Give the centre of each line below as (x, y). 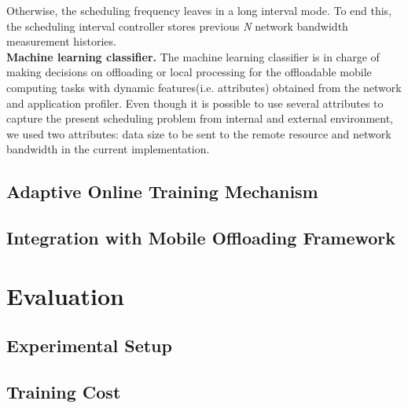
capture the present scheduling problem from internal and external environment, (200, 118)
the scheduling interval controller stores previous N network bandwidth (177, 26)
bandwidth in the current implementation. (108, 149)
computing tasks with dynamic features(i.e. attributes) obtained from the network (204, 87)
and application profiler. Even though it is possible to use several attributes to (195, 103)
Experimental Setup (89, 346)
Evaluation (65, 295)
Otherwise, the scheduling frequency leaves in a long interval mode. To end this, (199, 10)
